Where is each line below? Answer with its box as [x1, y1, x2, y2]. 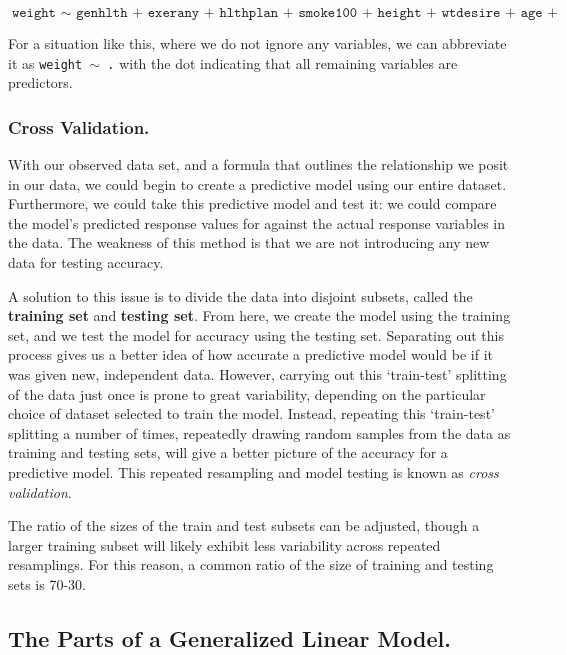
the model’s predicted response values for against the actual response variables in [8, 212, 506, 233]
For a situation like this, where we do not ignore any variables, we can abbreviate [8, 33, 507, 53]
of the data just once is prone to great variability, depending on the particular [8, 383, 486, 404]
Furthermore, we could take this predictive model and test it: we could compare [8, 193, 497, 214]
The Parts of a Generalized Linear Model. [8, 622, 451, 653]
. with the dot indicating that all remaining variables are [107, 52, 458, 73]
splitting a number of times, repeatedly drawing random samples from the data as [8, 422, 511, 443]
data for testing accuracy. [8, 252, 164, 273]
